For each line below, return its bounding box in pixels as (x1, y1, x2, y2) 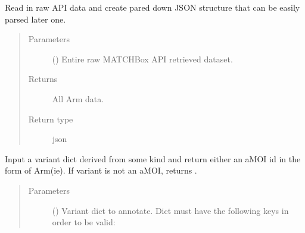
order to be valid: (52, 216, 116, 228)
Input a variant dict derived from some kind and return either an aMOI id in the (5, 152, 301, 165)
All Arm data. (52, 92, 104, 105)
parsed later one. (5, 12, 66, 25)
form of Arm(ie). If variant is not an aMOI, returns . (5, 164, 197, 177)
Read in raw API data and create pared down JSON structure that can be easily (5, 1, 300, 13)
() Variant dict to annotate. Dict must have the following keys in (52, 204, 289, 216)
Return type (28, 112, 73, 125)
